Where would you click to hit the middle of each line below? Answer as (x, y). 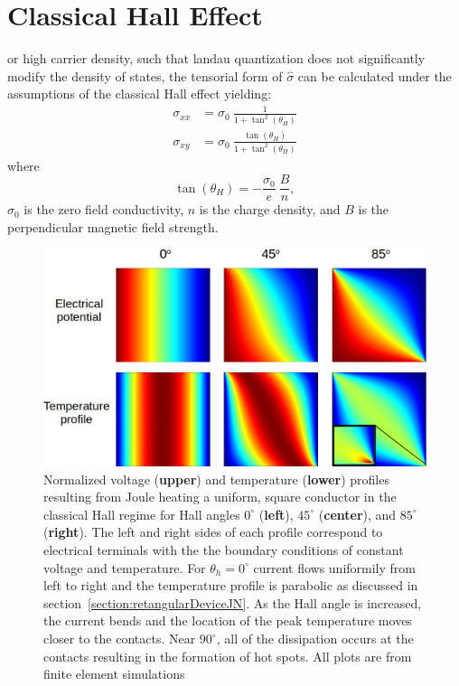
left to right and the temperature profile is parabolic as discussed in (231, 585)
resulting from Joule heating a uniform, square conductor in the (220, 497)
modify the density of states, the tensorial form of (145, 75)
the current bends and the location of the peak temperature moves (228, 620)
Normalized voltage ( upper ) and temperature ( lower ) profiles (216, 479)
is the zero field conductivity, (104, 209)
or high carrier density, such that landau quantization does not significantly (216, 58)
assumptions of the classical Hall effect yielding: (140, 94)
